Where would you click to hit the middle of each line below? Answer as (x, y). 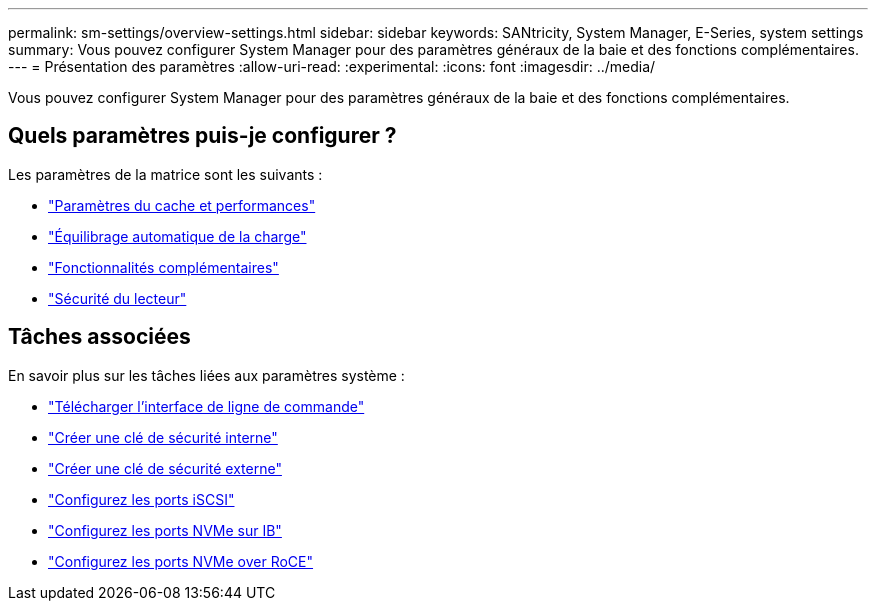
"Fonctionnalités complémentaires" (163, 267)
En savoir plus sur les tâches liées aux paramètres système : (206, 375)
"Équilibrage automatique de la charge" (177, 236)
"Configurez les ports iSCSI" (141, 499)
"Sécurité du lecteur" (117, 298)
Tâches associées (99, 337)
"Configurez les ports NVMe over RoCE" (181, 561)
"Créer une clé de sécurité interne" (163, 437)
